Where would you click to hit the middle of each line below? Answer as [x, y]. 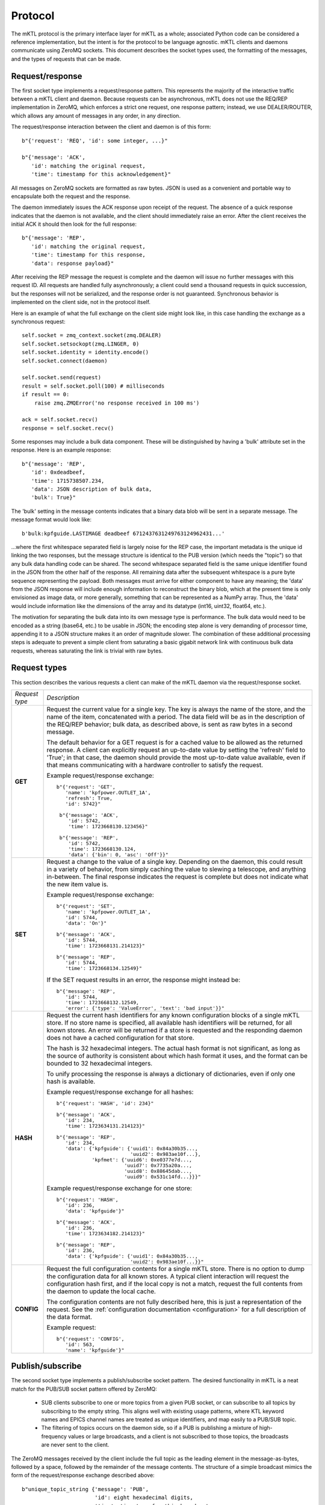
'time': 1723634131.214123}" [105, 1126]
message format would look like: [51, 520]
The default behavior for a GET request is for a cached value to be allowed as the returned [175, 742]
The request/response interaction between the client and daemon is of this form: [111, 127]
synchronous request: [38, 321]
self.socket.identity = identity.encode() [85, 352]
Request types [39, 668]
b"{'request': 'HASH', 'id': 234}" [105, 1103]
